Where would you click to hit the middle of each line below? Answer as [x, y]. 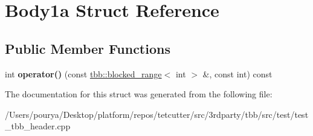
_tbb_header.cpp [38, 126]
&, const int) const [237, 73]
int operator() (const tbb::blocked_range [83, 73]
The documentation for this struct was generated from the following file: [139, 94]
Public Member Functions [88, 48]
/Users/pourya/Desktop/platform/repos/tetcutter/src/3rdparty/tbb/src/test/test [157, 114]
